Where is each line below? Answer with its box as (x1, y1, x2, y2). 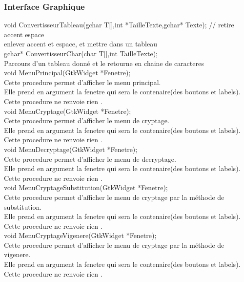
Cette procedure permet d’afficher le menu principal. (4, 77, 161, 87)
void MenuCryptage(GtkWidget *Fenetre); (4, 106, 131, 116)
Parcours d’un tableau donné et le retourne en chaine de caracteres (4, 58, 204, 68)
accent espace (4, 29, 44, 39)
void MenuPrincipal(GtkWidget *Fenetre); (4, 67, 131, 78)
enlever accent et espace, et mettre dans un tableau (4, 39, 158, 49)
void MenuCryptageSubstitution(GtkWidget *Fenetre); (4, 182, 168, 193)
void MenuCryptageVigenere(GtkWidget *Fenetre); (4, 230, 157, 240)
